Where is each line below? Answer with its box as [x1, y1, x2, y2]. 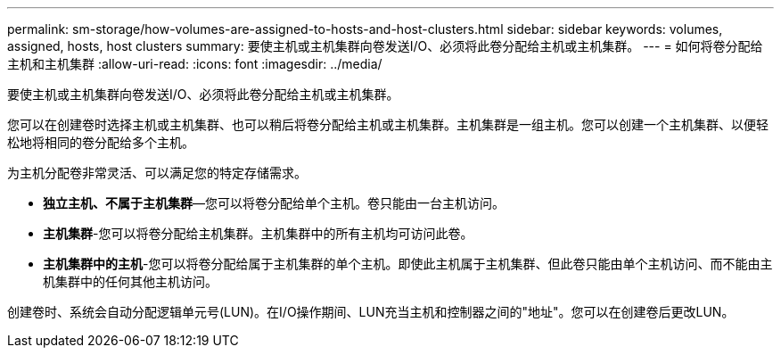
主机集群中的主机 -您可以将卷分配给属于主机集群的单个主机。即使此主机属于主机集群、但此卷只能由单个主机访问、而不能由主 [43, 256, 773, 271]
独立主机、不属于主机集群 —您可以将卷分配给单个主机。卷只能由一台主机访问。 [43, 195, 505, 211]
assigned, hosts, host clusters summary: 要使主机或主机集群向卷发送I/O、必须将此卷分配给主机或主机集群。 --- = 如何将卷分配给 [7, 38, 763, 54]
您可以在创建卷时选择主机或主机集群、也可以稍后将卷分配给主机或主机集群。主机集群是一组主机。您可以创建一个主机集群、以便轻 [7, 117, 769, 132]
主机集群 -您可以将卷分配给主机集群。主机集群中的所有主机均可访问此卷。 [43, 226, 473, 241]
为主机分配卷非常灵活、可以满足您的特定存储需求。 [7, 165, 307, 180]
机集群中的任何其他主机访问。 [43, 274, 218, 289]
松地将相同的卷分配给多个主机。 [7, 135, 194, 150]
